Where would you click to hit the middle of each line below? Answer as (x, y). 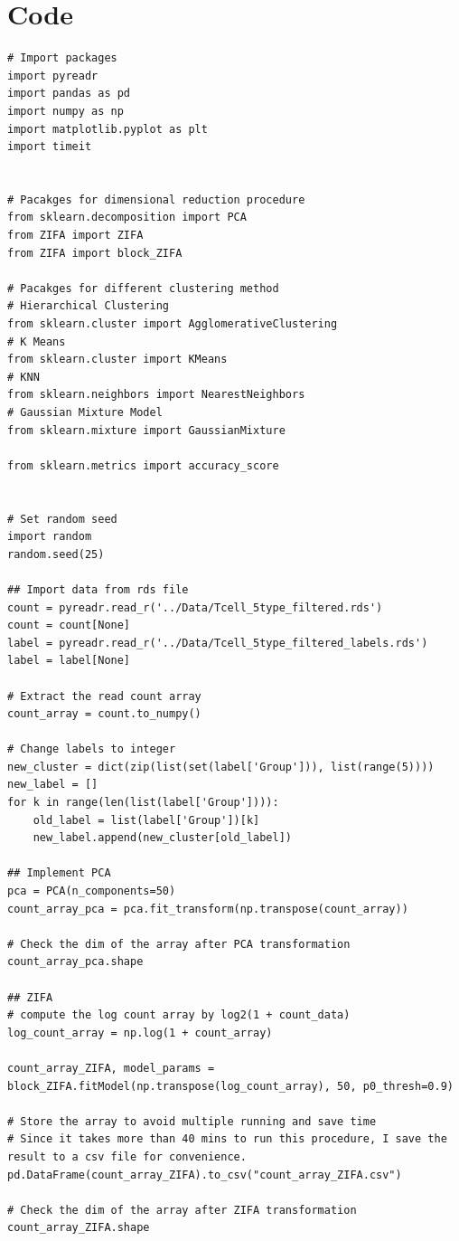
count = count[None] (69, 625)
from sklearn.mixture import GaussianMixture (146, 430)
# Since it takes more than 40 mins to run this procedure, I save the (227, 1139)
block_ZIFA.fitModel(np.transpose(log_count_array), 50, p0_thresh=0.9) (230, 1086)
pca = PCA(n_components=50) (92, 891)
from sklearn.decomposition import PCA (127, 218)
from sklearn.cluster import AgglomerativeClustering (173, 324)
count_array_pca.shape (75, 962)
